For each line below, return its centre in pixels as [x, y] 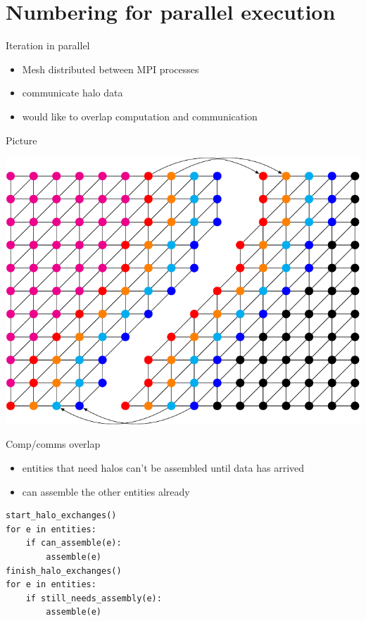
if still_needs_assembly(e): [94, 598]
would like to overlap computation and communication [140, 116]
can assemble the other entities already [106, 491]
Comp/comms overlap [53, 444]
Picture [21, 140]
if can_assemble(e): [74, 543]
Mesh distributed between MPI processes [111, 69]
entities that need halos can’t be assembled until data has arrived [163, 468]
